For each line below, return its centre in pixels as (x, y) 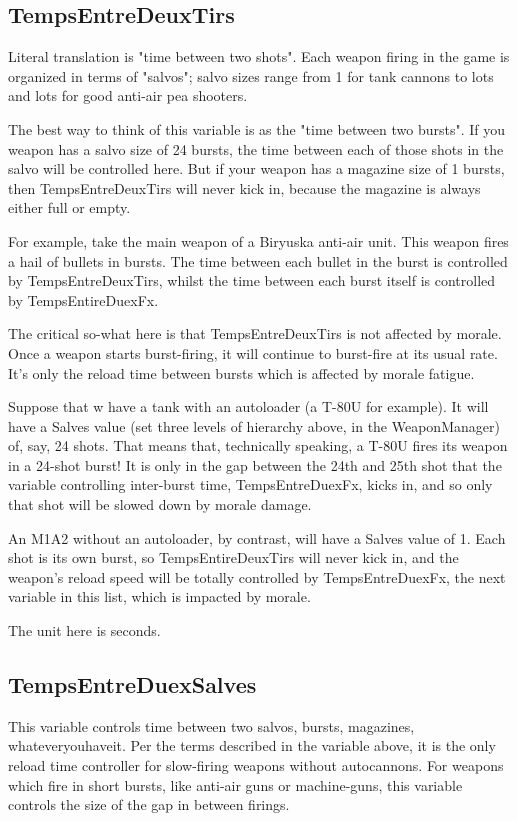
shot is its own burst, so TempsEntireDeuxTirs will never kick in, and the (233, 557)
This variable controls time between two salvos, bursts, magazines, (211, 725)
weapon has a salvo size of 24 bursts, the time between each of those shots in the (256, 148)
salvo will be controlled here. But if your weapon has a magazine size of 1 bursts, (256, 168)
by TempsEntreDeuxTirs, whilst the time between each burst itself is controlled (252, 280)
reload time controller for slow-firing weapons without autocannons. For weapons (256, 765)
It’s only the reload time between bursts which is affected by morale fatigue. (241, 372)
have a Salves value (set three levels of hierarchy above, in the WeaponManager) (254, 425)
